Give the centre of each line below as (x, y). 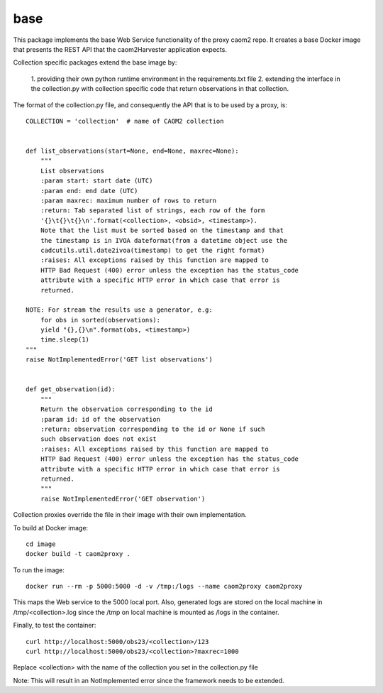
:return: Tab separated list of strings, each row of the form (152, 211)
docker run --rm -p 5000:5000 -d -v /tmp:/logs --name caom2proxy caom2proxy (164, 586)
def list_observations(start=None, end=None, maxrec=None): (132, 151)
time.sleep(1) (65, 340)
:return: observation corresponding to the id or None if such (152, 429)
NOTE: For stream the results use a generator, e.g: (119, 310)
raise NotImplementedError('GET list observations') (119, 360)
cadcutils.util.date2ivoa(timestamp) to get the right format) (152, 250)
